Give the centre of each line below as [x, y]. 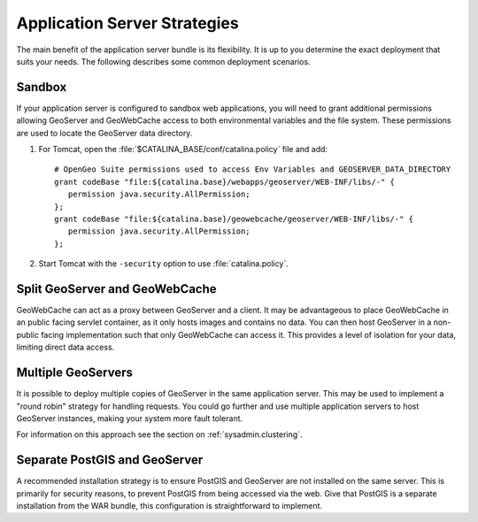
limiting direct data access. [66, 347]
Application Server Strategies [127, 23]
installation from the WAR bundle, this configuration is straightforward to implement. [170, 505]
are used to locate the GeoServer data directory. [104, 133]
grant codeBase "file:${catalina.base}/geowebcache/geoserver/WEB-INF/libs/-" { [234, 219]
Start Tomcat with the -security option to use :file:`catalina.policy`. [164, 264]
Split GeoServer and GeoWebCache [116, 289]
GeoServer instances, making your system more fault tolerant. [130, 418]
